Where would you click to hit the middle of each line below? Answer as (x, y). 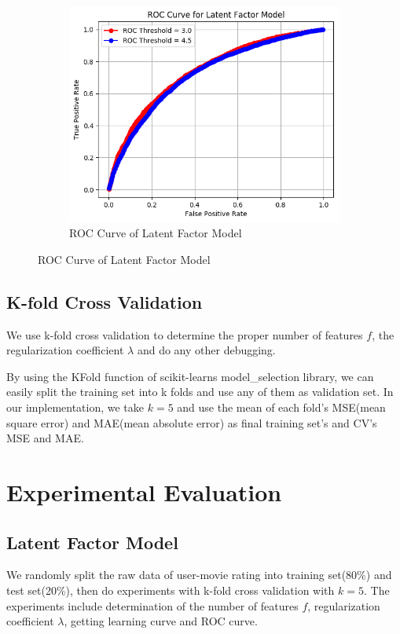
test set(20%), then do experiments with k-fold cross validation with (171, 590)
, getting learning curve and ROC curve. (161, 621)
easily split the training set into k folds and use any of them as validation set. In (200, 392)
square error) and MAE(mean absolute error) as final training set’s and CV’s (192, 422)
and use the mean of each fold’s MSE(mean (281, 407)
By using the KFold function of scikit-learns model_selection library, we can (190, 376)
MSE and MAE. (45, 438)
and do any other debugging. (206, 350)
